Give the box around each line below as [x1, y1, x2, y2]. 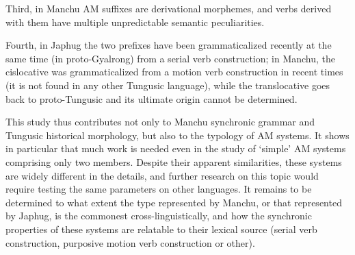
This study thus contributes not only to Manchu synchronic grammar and [5, 114, 315, 129]
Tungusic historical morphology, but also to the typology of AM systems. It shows [5, 127, 350, 142]
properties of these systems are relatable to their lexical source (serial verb [5, 221, 317, 236]
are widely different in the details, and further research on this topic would [5, 168, 319, 182]
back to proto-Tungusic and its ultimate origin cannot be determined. [5, 91, 298, 106]
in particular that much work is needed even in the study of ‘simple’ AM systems [5, 141, 346, 156]
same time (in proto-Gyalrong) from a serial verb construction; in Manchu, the [5, 51, 336, 65]
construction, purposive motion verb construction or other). [5, 235, 255, 250]
